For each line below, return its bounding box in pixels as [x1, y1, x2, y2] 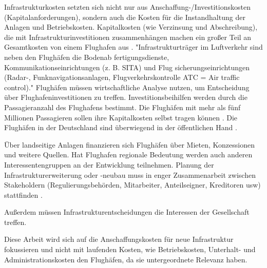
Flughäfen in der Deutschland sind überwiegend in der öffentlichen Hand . [4, 122, 237, 133]
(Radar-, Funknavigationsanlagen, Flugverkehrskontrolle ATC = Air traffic [4, 72, 240, 83]
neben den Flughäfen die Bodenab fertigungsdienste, [4, 51, 169, 62]
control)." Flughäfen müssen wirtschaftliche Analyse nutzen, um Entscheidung [4, 81, 250, 92]
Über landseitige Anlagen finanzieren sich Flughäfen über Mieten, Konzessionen [4, 139, 255, 150]
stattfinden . [4, 189, 43, 200]
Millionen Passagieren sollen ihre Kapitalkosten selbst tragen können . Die [4, 112, 238, 122]
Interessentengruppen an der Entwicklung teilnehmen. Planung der [4, 159, 214, 170]
